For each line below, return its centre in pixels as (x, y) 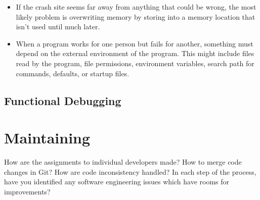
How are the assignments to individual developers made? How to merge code (123, 162)
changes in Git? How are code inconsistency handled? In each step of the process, (130, 171)
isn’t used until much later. (58, 27)
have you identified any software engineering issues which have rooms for (117, 182)
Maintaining (47, 138)
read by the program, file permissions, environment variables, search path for (135, 63)
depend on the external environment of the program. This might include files (135, 53)
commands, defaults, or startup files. (73, 73)
